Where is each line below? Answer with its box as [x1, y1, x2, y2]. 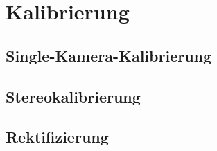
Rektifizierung [6, 126, 109, 148]
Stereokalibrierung [6, 85, 141, 107]
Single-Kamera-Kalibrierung [6, 44, 212, 66]
